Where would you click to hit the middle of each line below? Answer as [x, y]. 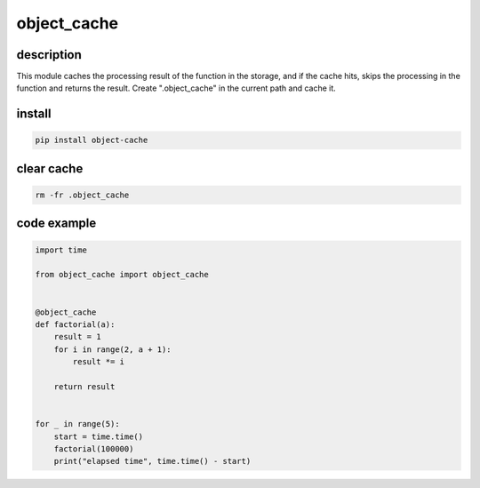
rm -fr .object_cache [82, 195]
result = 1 [77, 337]
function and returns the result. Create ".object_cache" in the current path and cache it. [176, 88]
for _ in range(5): [77, 424]
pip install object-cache [92, 140]
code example [56, 224]
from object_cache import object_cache [122, 275]
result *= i [98, 362]
